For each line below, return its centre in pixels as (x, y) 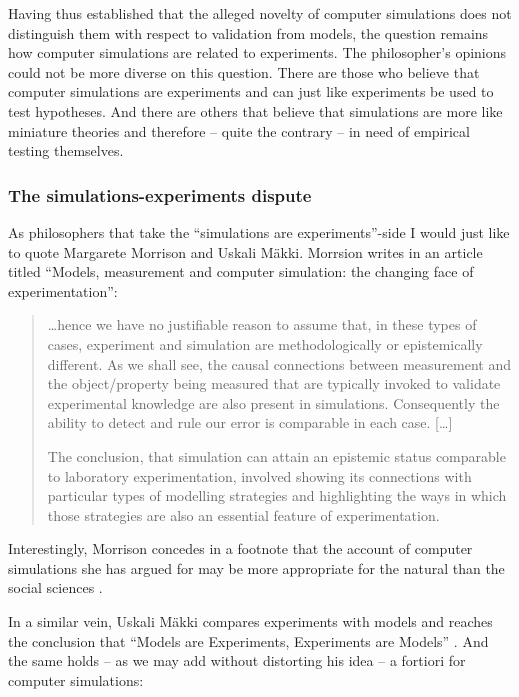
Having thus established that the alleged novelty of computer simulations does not (260, 13)
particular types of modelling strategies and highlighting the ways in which (277, 495)
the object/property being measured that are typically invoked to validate (274, 383)
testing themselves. (66, 150)
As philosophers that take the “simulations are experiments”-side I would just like (259, 231)
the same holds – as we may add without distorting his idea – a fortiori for (237, 660)
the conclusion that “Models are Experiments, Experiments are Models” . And (248, 640)
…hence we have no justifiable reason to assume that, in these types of (262, 324)
